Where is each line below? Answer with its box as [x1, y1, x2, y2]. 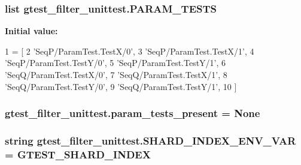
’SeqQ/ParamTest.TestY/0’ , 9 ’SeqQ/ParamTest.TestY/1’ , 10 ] [5, 80, 237, 92]
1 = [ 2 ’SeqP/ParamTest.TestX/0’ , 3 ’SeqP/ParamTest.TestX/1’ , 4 [5, 44, 254, 57]
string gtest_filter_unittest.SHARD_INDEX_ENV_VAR [5, 133, 296, 148]
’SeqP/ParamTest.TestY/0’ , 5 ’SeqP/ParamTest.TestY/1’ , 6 [5, 56, 226, 69]
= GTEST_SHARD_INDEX [5, 146, 151, 161]
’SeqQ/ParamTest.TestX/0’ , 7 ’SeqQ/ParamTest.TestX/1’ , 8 [5, 68, 227, 80]
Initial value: [5, 25, 58, 37]
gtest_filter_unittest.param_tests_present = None [5, 106, 260, 121]
